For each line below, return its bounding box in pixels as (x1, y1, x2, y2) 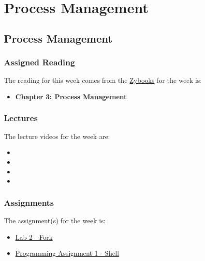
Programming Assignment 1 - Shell (15, 248, 119, 258)
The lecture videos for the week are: (4, 131, 110, 141)
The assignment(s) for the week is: (4, 215, 106, 225)
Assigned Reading (4, 56, 75, 68)
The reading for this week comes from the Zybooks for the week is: (4, 75, 202, 85)
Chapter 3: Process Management (15, 91, 127, 101)
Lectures (4, 112, 38, 124)
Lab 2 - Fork (15, 231, 53, 242)
